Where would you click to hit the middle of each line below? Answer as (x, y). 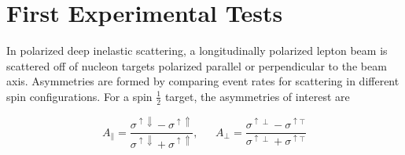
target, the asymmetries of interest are (257, 96)
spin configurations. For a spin (79, 96)
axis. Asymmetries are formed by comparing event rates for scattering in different (203, 81)
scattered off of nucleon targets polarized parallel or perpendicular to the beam (197, 65)
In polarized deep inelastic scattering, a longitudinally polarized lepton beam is (197, 50)
